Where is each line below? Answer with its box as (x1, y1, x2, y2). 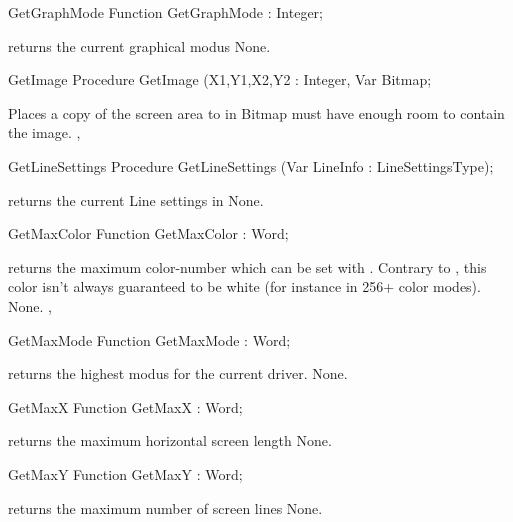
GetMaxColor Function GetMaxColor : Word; (8, 223, 289, 244)
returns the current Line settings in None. (8, 189, 264, 210)
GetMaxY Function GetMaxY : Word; (8, 463, 243, 484)
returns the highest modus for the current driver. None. (8, 363, 348, 384)
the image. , (8, 122, 81, 143)
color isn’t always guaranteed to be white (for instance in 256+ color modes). (8, 276, 481, 297)
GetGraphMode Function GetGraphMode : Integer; (8, 2, 323, 22)
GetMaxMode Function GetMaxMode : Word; (8, 329, 291, 350)
